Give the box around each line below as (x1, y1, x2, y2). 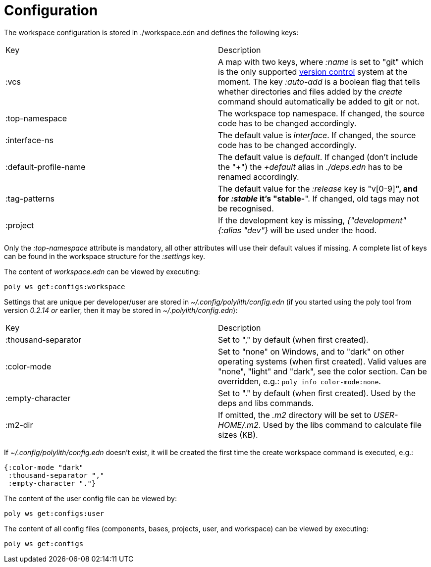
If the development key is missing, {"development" (218, 215, 406, 225)
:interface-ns (5, 135, 54, 145)
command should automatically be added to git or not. (218, 96, 420, 106)
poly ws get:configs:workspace (4, 282, 125, 291)
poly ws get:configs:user (4, 509, 105, 517)
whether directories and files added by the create (218, 86, 402, 97)
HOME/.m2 (218, 419, 259, 430)
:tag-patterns (5, 193, 54, 204)
